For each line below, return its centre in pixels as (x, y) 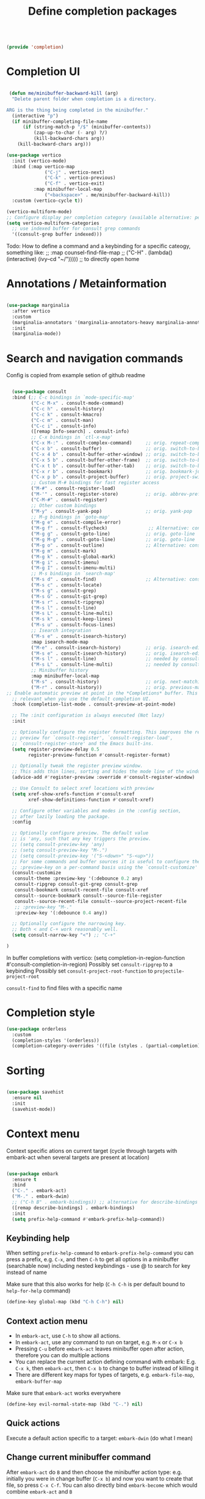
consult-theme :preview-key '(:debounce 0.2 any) (79, 878)
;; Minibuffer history (59, 671)
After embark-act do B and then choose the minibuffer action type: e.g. (94, 1472)
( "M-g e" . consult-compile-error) (76, 523)
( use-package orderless (37, 1029)
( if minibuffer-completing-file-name (60, 121)
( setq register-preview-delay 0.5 (56, 749)
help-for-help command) (38, 1291)
